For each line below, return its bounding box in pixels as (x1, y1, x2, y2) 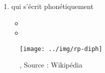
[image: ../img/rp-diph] (20, 45, 102, 52)
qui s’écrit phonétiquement (11, 1, 93, 11)
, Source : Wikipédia (20, 59, 82, 70)
